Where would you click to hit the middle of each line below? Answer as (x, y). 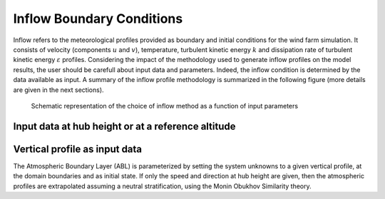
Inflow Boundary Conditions (98, 19)
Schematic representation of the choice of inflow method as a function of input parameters (165, 106)
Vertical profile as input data (78, 149)
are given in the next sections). (58, 90)
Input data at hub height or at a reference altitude (124, 126)
